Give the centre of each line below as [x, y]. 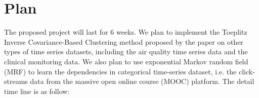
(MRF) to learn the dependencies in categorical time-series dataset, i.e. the [120, 71]
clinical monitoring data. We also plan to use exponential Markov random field [126, 61]
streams [16, 81]
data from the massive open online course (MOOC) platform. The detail [142, 81]
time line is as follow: [37, 91]
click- [247, 71]
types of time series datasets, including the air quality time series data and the [126, 52]
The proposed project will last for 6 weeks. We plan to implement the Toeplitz [126, 32]
